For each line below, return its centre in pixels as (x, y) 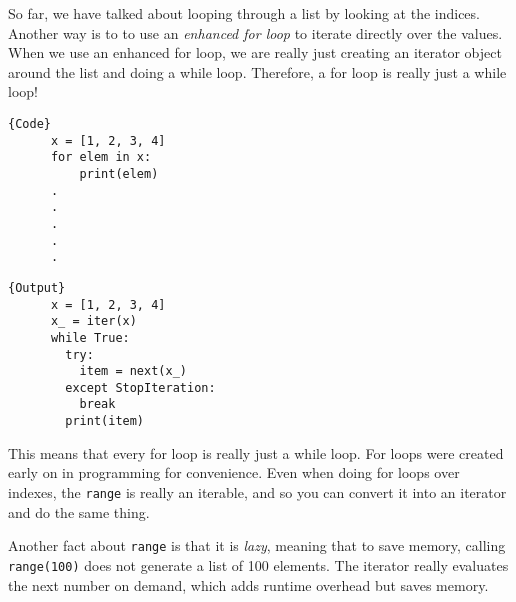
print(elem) (119, 173)
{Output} (37, 287)
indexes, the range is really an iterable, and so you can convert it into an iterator (257, 491)
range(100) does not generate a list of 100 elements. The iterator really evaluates (258, 564)
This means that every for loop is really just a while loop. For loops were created (256, 452)
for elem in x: (101, 157)
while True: (90, 337)
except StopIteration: (140, 387)
